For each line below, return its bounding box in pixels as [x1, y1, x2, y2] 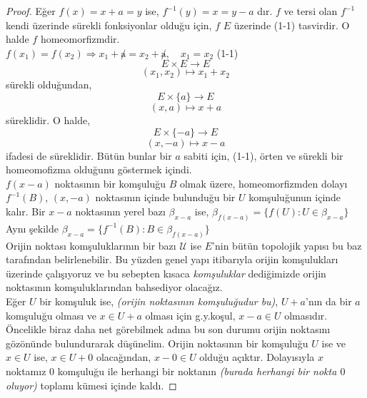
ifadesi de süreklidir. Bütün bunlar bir [6, 148, 172, 163]
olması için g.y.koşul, [145, 307, 236, 322]
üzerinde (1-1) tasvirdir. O [233, 17, 350, 32]
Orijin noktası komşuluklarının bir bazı [6, 238, 176, 252]
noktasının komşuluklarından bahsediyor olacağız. [6, 280, 223, 295]
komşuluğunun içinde [248, 190, 341, 205]
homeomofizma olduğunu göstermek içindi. [6, 162, 192, 177]
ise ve [321, 335, 346, 350]
